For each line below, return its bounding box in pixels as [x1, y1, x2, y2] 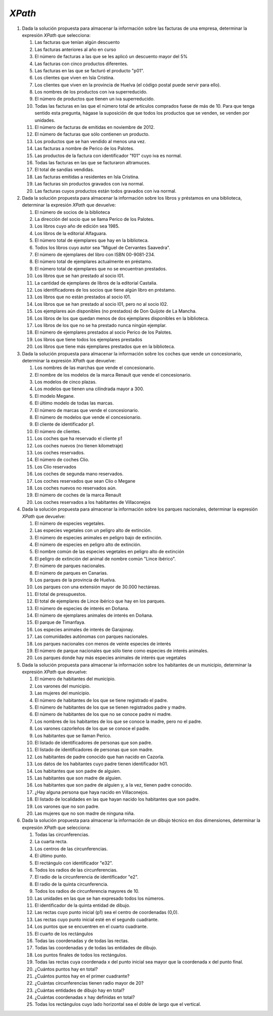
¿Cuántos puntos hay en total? [34, 966, 98, 972]
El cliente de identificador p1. [34, 421, 95, 427]
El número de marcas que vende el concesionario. [34, 407, 139, 413]
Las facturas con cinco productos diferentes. [34, 61, 128, 67]
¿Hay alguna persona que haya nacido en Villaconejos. [34, 789, 149, 795]
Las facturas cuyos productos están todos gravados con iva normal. [34, 188, 177, 194]
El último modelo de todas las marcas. [34, 400, 114, 406]
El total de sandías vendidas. [34, 167, 95, 173]
